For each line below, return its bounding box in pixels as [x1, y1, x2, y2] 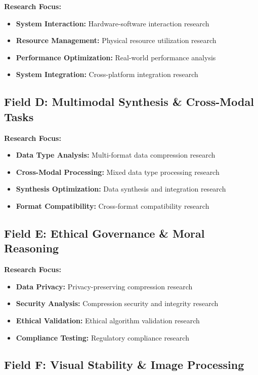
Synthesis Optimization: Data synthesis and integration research [16, 183, 226, 194]
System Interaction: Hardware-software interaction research [16, 18, 209, 28]
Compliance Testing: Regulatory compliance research [16, 332, 189, 343]
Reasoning [4, 240, 59, 256]
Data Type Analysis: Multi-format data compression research [16, 149, 216, 160]
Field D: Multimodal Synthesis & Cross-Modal [4, 94, 254, 109]
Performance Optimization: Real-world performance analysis [16, 52, 216, 62]
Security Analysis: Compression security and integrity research [16, 298, 219, 309]
